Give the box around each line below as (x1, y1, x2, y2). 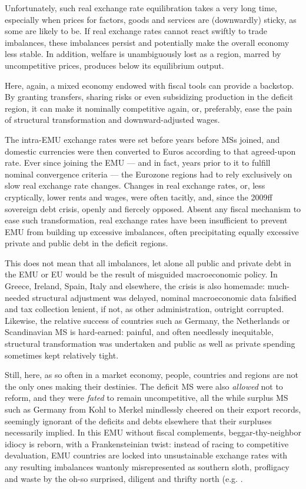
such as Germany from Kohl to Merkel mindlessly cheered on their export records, (5, 403, 301, 415)
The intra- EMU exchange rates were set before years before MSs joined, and (5, 133, 280, 145)
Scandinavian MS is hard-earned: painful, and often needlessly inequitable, (5, 326, 274, 338)
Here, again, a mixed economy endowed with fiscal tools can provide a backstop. (5, 79, 294, 91)
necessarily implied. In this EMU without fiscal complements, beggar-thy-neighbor (5, 426, 301, 438)
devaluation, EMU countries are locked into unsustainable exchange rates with (5, 449, 288, 461)
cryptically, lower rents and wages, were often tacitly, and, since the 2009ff (5, 190, 272, 203)
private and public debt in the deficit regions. (5, 237, 168, 249)
